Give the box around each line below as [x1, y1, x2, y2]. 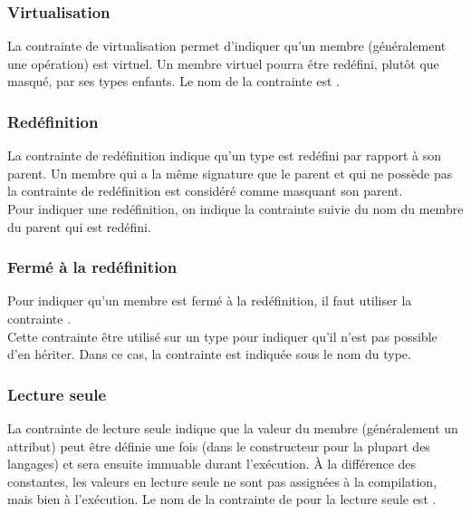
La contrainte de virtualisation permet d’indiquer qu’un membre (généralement [7, 36, 447, 55]
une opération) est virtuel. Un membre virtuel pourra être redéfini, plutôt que [7, 53, 439, 73]
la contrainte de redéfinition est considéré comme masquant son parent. [7, 181, 403, 200]
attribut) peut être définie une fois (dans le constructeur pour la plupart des [7, 436, 430, 455]
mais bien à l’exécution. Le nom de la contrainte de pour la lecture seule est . [7, 490, 437, 509]
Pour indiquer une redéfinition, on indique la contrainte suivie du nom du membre [7, 199, 464, 218]
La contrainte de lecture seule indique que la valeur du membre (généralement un [7, 419, 458, 437]
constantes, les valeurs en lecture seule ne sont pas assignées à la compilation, [7, 471, 437, 490]
